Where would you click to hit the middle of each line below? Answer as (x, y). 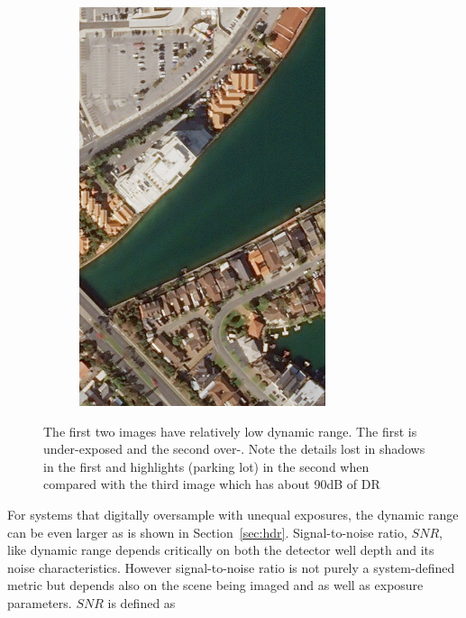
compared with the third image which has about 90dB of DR (212, 484)
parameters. (40, 602)
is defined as (142, 602)
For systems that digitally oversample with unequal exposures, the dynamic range (233, 514)
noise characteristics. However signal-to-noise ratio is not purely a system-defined (231, 567)
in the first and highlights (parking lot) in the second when (206, 466)
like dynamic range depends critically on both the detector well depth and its (221, 550)
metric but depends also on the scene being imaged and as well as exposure (215, 585)
